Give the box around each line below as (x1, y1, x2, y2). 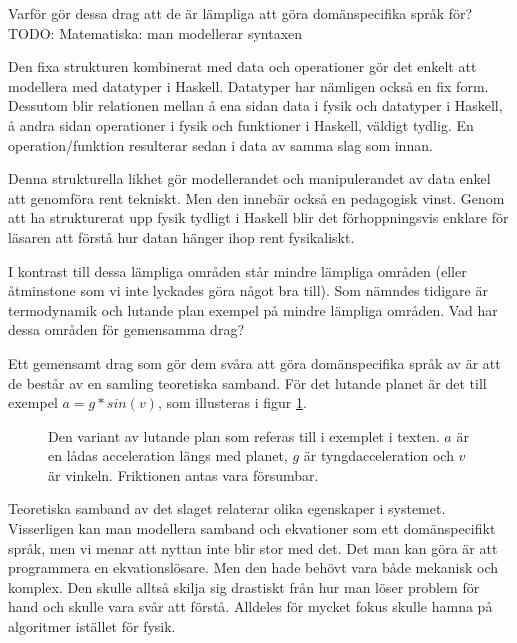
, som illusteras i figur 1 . (157, 392, 307, 413)
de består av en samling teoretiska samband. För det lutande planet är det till (8, 372, 487, 393)
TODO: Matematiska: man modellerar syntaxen (8, 22, 303, 43)
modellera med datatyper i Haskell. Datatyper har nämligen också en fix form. (8, 75, 489, 96)
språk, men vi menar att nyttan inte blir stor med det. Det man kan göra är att (8, 537, 498, 558)
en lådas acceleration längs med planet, (48, 445, 288, 466)
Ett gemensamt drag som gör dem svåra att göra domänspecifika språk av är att (8, 352, 501, 373)
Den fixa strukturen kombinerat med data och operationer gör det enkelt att (8, 56, 477, 77)
